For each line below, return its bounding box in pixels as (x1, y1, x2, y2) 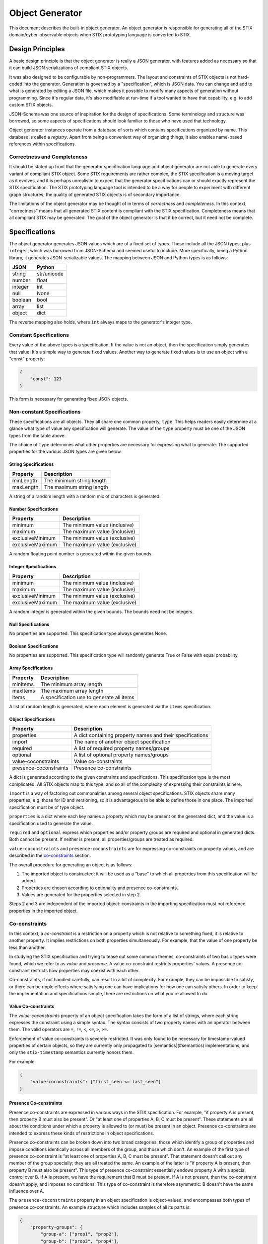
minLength (12, 477, 37, 484)
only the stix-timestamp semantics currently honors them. (9, 1049, 134, 1055)
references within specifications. (9, 141, 76, 147)
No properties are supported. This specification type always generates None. (9, 630, 167, 636)
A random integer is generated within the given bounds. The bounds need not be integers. (9, 609, 194, 615)
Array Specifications (9, 665, 53, 671)
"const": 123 (30, 376, 62, 382)
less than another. (9, 944, 46, 950)
